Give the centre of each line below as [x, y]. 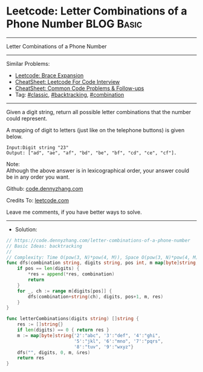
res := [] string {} [40, 324]
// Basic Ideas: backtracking [44, 246]
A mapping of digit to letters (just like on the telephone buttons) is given [95, 130]
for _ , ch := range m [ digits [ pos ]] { [65, 291]
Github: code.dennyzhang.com [45, 188]
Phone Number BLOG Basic [74, 24]
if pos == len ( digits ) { [48, 269]
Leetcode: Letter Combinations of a [97, 11]
